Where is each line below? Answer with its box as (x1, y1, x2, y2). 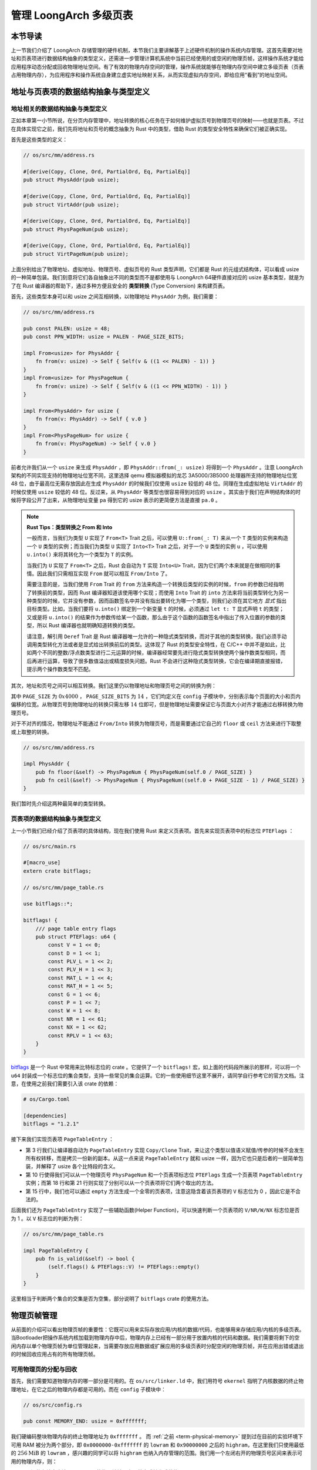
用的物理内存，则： (11, 1458, 58, 1465)
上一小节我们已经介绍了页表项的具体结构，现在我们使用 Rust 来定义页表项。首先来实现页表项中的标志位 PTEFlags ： (11, 827, 294, 834)
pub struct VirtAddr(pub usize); (23, 201, 120, 208)
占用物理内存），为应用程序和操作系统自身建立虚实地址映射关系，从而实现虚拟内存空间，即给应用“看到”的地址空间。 (11, 71, 291, 79)
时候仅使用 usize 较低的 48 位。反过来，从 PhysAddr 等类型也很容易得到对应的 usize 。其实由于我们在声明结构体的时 (11, 488, 301, 495)
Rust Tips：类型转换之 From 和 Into (26, 523, 113, 530)
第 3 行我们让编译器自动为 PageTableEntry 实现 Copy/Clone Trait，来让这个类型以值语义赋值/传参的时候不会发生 (25, 1147, 305, 1154)
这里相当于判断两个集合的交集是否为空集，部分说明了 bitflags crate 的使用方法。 (11, 1295, 212, 1302)
